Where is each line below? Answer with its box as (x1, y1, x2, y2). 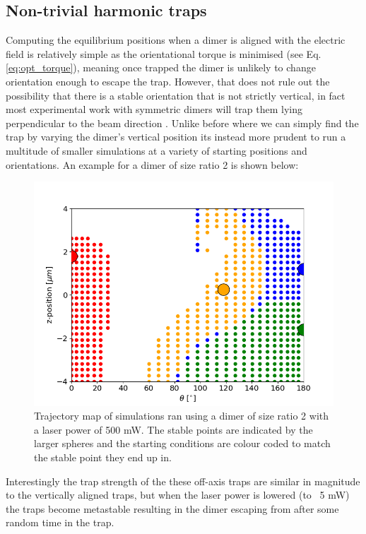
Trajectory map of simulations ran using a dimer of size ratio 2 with (34, 408, 329, 423)
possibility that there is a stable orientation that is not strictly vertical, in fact (6, 88, 346, 102)
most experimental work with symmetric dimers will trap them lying (6, 102, 303, 117)
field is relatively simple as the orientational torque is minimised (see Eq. (6, 46, 321, 61)
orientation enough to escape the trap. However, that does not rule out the (6, 73, 330, 88)
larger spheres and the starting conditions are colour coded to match (34, 436, 331, 451)
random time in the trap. (6, 515, 114, 530)
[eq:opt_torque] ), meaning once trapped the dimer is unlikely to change (6, 60, 316, 75)
